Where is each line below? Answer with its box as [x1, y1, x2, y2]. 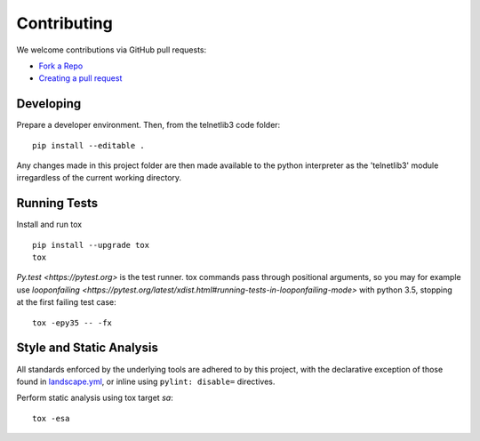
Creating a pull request [38, 73, 123, 84]
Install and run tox [16, 219, 83, 230]
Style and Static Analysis [16, 341, 159, 356]
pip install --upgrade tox [32, 240, 150, 250]
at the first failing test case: [16, 297, 116, 308]
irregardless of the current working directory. [16, 172, 182, 183]
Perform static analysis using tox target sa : [16, 392, 173, 404]
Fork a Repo [38, 60, 84, 71]
